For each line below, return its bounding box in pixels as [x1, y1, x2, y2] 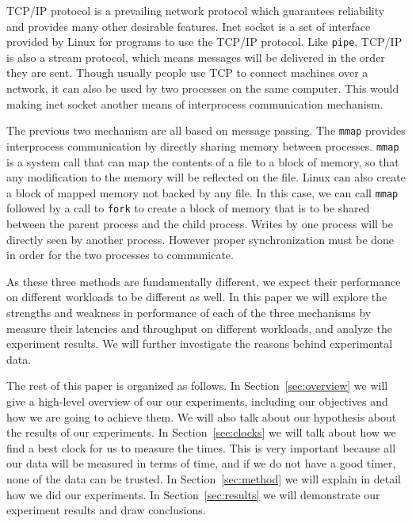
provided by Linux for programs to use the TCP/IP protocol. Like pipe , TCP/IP [6, 33, 402, 50]
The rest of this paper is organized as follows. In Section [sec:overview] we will [6, 377, 388, 394]
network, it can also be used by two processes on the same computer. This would [6, 80, 399, 97]
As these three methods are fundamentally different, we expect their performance [6, 273, 401, 289]
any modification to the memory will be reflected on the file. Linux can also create [6, 169, 406, 185]
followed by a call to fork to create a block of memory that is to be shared [6, 200, 370, 216]
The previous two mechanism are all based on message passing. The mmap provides [6, 122, 406, 139]
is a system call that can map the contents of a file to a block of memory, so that [6, 153, 399, 170]
